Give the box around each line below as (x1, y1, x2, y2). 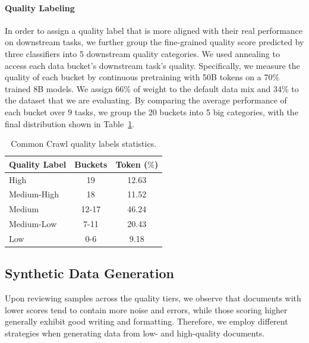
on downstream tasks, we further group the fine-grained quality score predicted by (5, 36, 304, 48)
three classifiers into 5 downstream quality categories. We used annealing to (5, 47, 280, 59)
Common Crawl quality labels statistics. (11, 137, 157, 150)
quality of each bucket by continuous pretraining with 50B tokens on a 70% (5, 71, 280, 83)
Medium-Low (9, 218, 57, 230)
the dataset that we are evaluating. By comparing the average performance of (5, 94, 287, 106)
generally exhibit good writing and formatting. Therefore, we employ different (5, 315, 288, 328)
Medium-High (9, 188, 59, 200)
